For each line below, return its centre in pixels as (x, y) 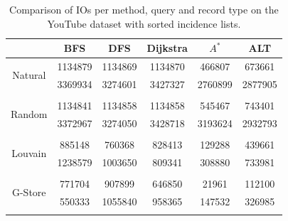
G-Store (29, 192)
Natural (29, 75)
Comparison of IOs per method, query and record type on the (144, 9)
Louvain (29, 153)
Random (29, 114)
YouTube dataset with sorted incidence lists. (144, 23)
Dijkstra (167, 48)
